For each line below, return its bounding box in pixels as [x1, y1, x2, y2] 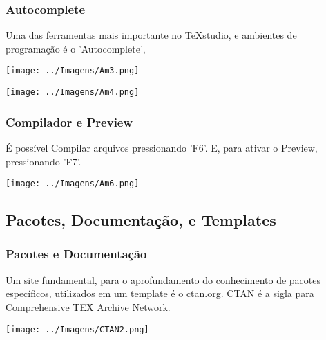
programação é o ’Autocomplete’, [6, 41, 146, 55]
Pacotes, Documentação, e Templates [6, 209, 276, 231]
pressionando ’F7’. [6, 154, 81, 168]
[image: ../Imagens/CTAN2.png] [6, 324, 149, 334]
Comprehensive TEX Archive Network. [6, 299, 171, 314]
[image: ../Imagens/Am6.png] [6, 179, 140, 189]
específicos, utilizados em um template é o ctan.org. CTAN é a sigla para [6, 286, 314, 301]
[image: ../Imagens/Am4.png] [6, 87, 140, 98]
